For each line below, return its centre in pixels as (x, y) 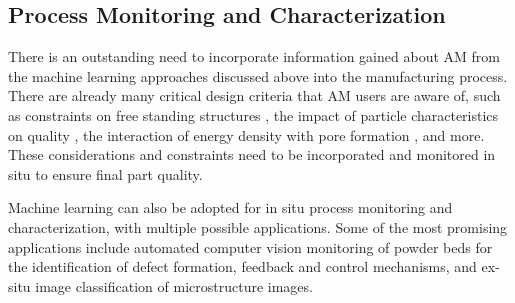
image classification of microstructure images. (174, 285)
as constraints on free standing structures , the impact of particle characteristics (253, 114)
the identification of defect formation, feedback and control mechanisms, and (242, 266)
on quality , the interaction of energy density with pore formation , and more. (246, 134)
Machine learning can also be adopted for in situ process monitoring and (230, 207)
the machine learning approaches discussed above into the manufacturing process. (258, 75)
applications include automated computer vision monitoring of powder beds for (250, 246)
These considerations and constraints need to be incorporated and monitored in (252, 154)
